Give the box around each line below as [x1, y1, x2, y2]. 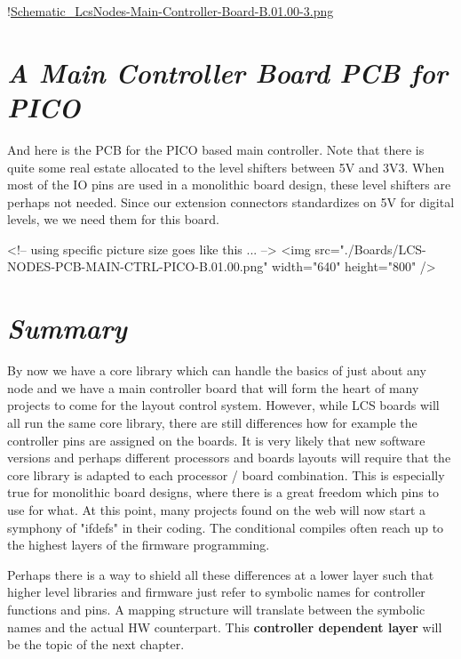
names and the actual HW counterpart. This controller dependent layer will [7, 617, 442, 636]
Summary [7, 309, 127, 347]
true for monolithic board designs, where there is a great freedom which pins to [7, 483, 439, 502]
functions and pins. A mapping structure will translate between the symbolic [7, 599, 425, 618]
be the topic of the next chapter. [7, 635, 185, 654]
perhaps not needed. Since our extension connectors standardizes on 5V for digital [7, 192, 455, 211]
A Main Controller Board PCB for [7, 53, 448, 91]
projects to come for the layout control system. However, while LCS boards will [7, 396, 440, 414]
